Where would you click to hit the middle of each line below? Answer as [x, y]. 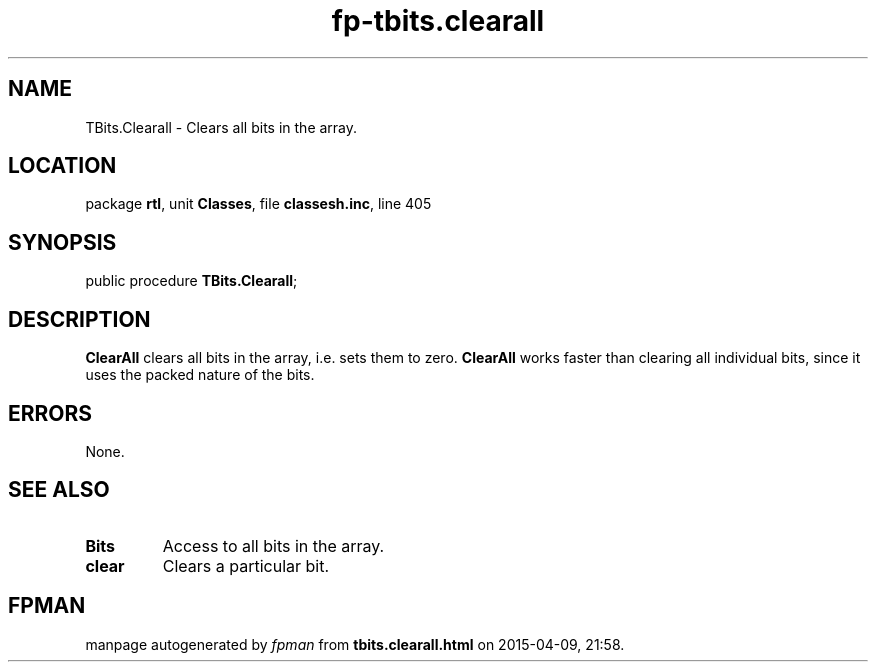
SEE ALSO [59, 490]
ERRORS [50, 413]
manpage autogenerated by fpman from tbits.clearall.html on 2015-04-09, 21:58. [355, 644]
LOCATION [62, 166]
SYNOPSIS [62, 242]
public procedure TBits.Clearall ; [191, 281]
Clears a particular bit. [246, 565]
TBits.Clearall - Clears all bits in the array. [221, 127]
